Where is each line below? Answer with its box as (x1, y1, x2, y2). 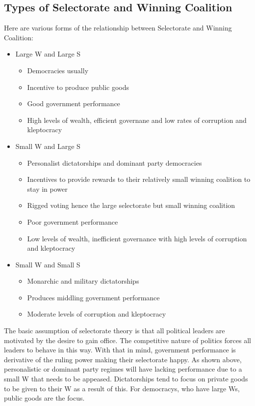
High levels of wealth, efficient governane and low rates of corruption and (27, 115, 247, 125)
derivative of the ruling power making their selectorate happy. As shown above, (4, 354, 242, 364)
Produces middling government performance (27, 292, 160, 302)
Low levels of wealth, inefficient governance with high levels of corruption (27, 233, 247, 243)
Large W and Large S (15, 49, 81, 59)
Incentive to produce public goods (27, 82, 129, 92)
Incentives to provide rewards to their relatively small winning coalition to (27, 174, 251, 184)
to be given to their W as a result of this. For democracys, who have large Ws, (4, 383, 240, 393)
